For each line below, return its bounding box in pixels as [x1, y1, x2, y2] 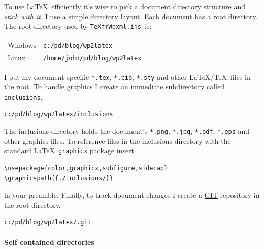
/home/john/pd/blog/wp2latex [43, 54, 142, 62]
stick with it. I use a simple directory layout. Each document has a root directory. [4, 11, 258, 21]
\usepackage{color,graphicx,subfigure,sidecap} [4, 165, 168, 172]
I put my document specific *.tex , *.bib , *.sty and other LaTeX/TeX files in [4, 71, 251, 82]
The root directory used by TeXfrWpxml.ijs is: [4, 21, 152, 32]
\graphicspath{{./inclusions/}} [4, 174, 113, 182]
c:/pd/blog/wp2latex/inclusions [4, 110, 113, 118]
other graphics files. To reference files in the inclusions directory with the [4, 135, 231, 146]
